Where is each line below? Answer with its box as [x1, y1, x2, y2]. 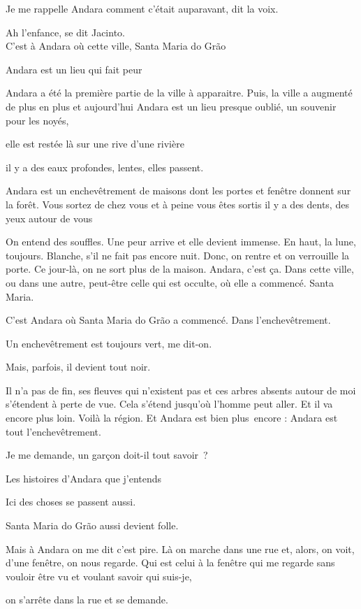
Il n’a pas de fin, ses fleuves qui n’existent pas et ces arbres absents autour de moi [6, 382, 356, 397]
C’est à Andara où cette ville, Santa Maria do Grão [6, 38, 226, 53]
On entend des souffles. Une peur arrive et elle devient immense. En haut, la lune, [6, 234, 356, 249]
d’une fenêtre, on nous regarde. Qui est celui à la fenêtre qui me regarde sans [6, 555, 335, 570]
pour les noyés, [6, 113, 69, 127]
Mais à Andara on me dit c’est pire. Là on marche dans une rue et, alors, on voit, [6, 541, 355, 556]
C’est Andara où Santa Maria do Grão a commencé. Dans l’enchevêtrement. [6, 313, 331, 327]
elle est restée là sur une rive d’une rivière [6, 136, 184, 151]
